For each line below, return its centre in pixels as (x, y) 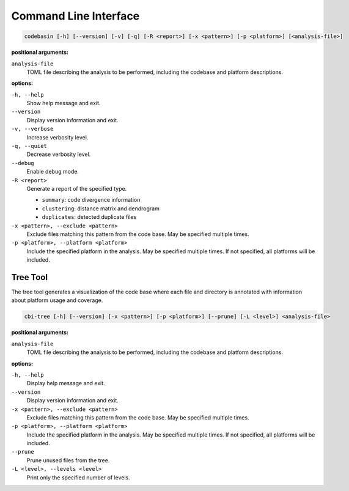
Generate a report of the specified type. (77, 188)
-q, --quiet (29, 146)
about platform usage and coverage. (57, 300)
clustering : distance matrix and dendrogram (101, 209)
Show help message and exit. (64, 103)
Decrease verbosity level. (59, 154)
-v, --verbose (32, 129)
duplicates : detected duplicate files (89, 217)
